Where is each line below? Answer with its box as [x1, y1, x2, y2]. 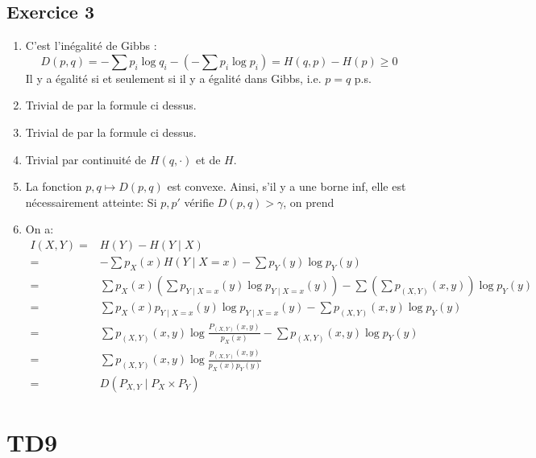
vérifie [184, 193, 214, 210]
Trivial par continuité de [25, 151, 147, 167]
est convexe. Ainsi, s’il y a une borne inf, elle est [167, 178, 406, 195]
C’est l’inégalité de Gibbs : [25, 37, 157, 54]
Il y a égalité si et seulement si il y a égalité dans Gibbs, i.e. [25, 69, 322, 86]
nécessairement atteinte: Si [25, 193, 157, 210]
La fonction [25, 178, 82, 195]
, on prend [283, 193, 334, 210]
